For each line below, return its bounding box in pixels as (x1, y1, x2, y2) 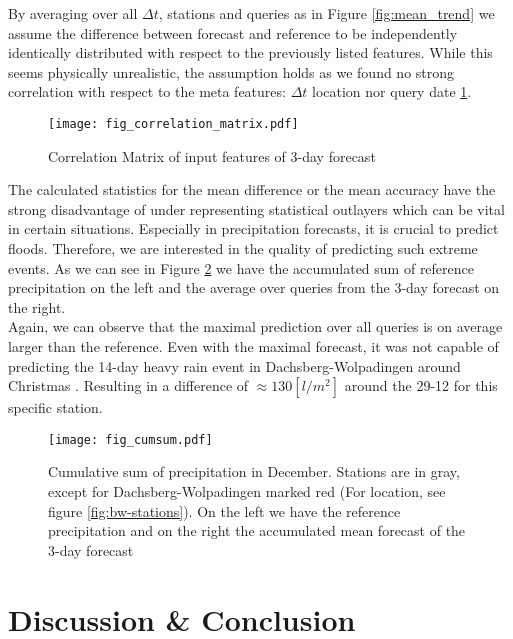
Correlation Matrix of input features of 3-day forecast (48, 145, 376, 166)
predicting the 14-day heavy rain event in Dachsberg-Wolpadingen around (8, 355, 461, 376)
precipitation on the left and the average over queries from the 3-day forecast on (8, 277, 500, 298)
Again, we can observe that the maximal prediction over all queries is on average (8, 316, 503, 337)
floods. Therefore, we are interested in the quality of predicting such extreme (8, 238, 478, 258)
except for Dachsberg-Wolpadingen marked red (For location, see (48, 481, 446, 501)
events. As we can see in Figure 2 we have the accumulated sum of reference (8, 257, 475, 278)
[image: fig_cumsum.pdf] (48, 432, 213, 447)
